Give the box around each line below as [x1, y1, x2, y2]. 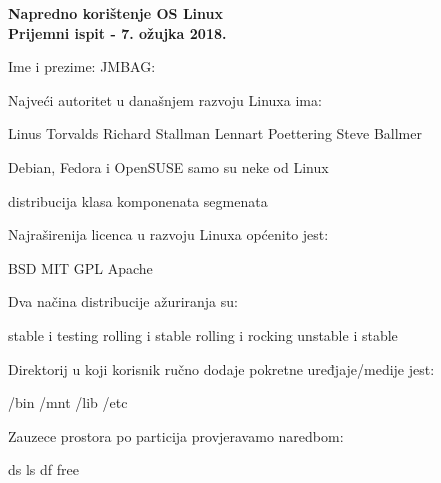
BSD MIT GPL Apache [8, 257, 153, 278]
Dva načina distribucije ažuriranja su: [8, 291, 238, 312]
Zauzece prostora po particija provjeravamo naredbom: [8, 425, 344, 446]
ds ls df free [8, 459, 79, 480]
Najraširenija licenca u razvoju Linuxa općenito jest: [8, 224, 329, 245]
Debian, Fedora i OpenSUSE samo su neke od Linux [8, 156, 329, 177]
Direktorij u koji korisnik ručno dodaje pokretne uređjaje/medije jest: [8, 358, 435, 379]
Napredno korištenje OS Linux [8, 3, 223, 23]
